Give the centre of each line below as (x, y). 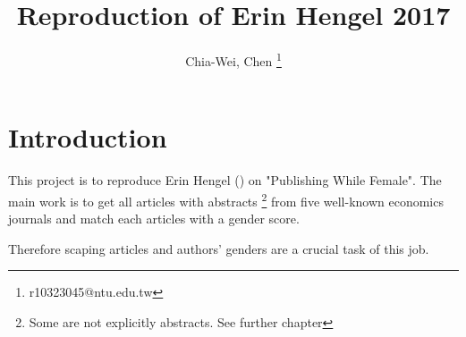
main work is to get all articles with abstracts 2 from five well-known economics (226, 199)
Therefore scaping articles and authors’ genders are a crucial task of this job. (219, 248)
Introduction (88, 137)
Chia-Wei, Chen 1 (233, 59)
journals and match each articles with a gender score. (154, 219)
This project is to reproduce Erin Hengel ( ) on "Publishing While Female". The (225, 180)
